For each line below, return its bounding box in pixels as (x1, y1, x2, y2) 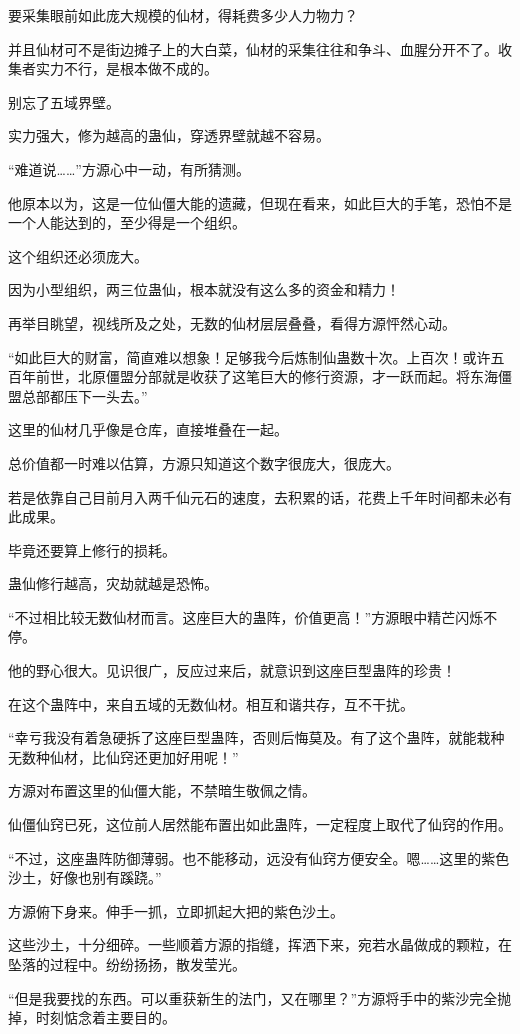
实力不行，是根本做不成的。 (35, 58, 218, 79)
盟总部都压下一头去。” (8, 385, 148, 406)
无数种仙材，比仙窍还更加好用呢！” (8, 746, 239, 767)
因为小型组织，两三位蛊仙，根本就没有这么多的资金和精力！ (8, 279, 400, 300)
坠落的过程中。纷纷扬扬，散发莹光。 (8, 954, 246, 974)
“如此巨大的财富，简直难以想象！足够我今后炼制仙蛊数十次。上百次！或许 (8, 346, 491, 367)
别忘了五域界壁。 (8, 91, 120, 112)
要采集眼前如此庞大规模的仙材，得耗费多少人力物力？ (8, 5, 358, 25)
